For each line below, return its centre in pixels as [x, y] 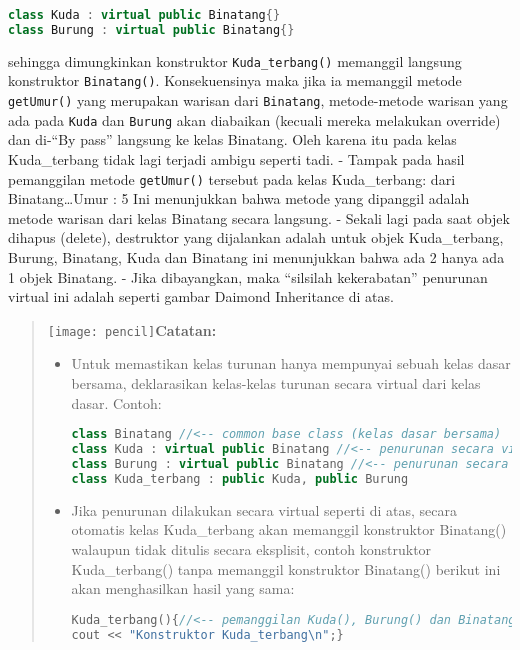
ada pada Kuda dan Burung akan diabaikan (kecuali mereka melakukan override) [254, 119]
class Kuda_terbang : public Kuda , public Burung [240, 478]
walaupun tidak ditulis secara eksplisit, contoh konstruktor [251, 548]
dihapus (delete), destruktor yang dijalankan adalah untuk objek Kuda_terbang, [256, 237]
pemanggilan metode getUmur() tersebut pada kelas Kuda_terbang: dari [232, 178]
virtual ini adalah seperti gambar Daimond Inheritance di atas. [201, 296]
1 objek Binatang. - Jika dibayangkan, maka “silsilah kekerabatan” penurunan [248, 276]
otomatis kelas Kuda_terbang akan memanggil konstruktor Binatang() [289, 529]
